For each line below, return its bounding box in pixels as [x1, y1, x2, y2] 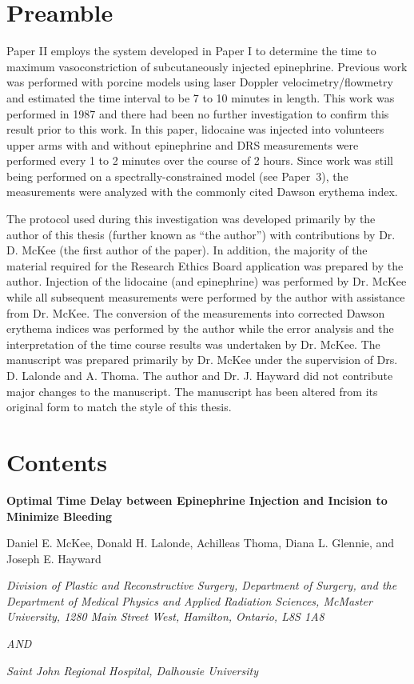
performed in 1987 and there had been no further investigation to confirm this [6, 105, 389, 122]
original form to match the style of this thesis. [6, 398, 232, 415]
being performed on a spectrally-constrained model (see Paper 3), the [6, 167, 348, 184]
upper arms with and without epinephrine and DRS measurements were [6, 136, 359, 153]
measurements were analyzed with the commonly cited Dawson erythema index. [6, 183, 398, 200]
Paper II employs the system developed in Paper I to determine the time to [6, 42, 376, 59]
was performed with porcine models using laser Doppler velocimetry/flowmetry [6, 74, 393, 90]
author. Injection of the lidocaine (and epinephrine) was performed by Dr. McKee [6, 273, 407, 290]
